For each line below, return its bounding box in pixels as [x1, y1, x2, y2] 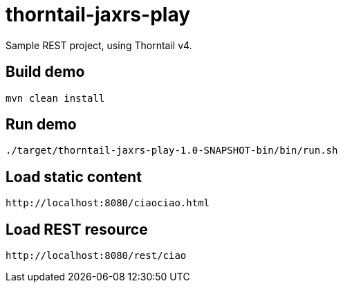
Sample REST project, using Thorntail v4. [6, 39, 192, 51]
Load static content [6, 168, 142, 186]
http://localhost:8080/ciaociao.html [6, 197, 210, 209]
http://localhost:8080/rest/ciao [6, 250, 187, 262]
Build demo [6, 63, 85, 81]
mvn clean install [6, 92, 105, 104]
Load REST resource [6, 220, 148, 238]
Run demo [6, 116, 77, 134]
